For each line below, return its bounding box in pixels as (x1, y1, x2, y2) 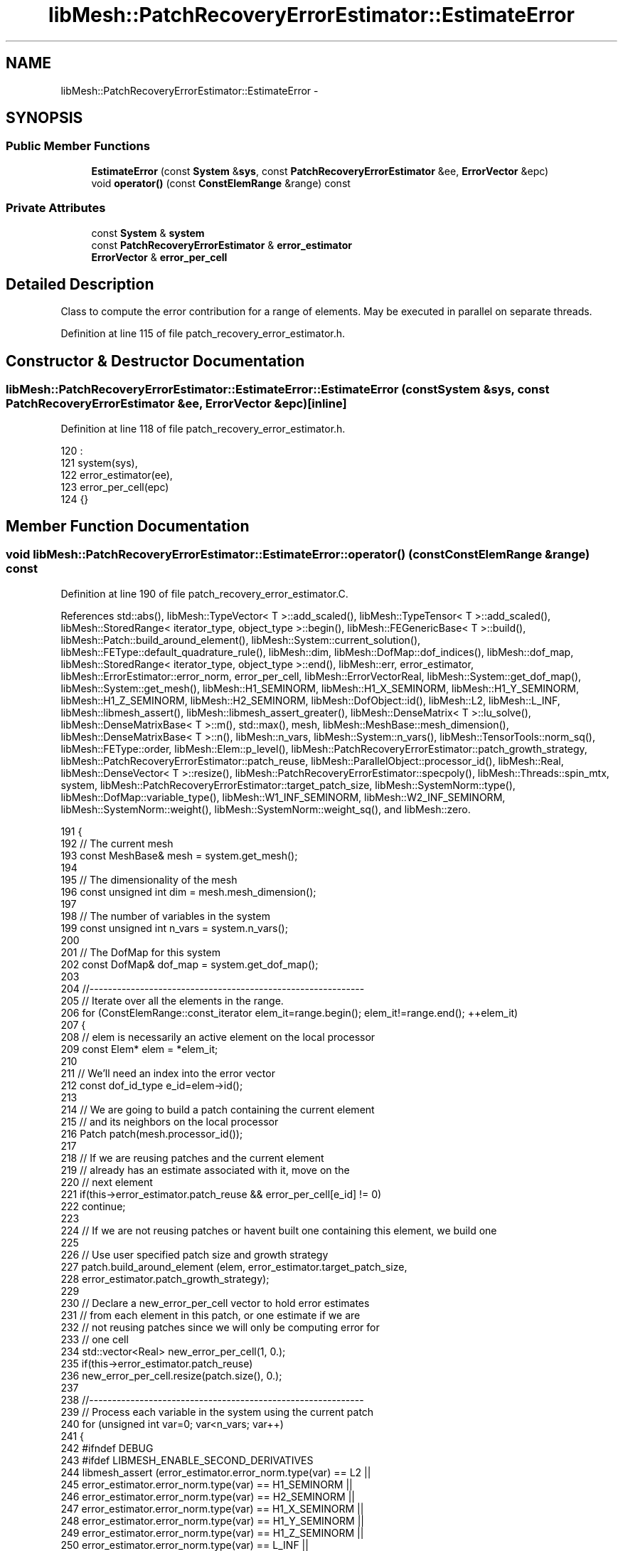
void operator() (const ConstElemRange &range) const (91, 176, 351, 189)
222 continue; (60, 1200, 126, 1212)
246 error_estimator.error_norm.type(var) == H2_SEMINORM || (60, 1490, 355, 1503)
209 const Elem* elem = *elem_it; (60, 1042, 218, 1055)
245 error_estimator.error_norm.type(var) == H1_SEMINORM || (60, 1478, 353, 1491)
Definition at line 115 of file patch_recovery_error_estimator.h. (60, 327, 346, 340)
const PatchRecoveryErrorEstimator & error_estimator (91, 238, 353, 251)
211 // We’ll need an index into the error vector (60, 1066, 275, 1079)
